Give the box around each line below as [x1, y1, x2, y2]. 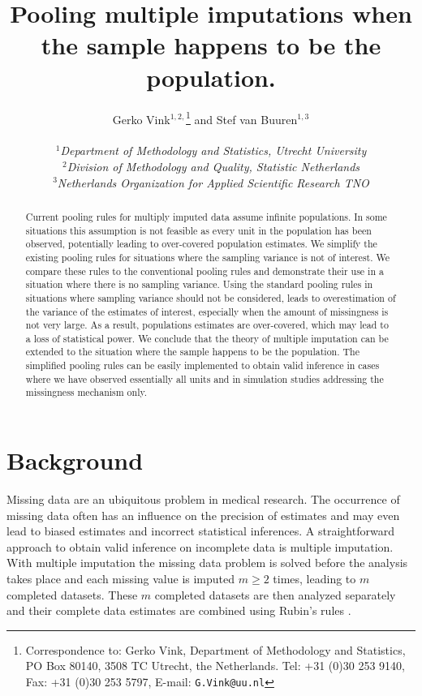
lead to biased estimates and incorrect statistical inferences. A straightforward [6, 522, 394, 539]
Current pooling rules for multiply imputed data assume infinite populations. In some [25, 209, 387, 223]
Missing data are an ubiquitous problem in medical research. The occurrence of [6, 491, 400, 508]
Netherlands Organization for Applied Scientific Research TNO [57, 174, 369, 191]
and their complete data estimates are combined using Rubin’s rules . [6, 602, 351, 619]
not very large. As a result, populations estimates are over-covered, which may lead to [25, 318, 389, 332]
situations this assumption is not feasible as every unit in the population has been [25, 223, 372, 237]
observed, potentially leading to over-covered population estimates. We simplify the [25, 237, 377, 251]
